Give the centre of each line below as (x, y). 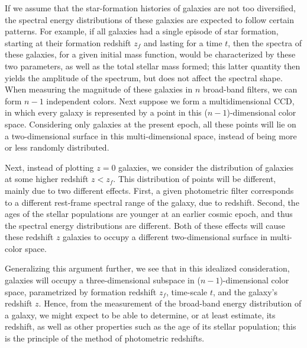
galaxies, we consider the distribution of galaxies (206, 167)
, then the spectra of (265, 42)
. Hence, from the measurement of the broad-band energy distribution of (170, 303)
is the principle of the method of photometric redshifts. (105, 338)
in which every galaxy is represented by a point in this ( (106, 112)
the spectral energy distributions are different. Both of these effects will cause (145, 225)
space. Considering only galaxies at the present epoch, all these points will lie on (151, 124)
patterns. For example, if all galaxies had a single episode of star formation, (142, 31)
